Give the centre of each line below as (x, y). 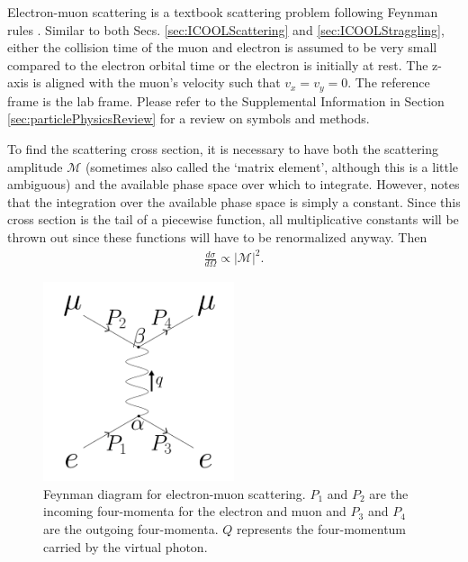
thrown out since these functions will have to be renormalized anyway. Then (217, 236)
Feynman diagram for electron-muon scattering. (175, 493)
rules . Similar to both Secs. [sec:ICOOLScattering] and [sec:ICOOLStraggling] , (226, 29)
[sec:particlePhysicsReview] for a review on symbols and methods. (189, 118)
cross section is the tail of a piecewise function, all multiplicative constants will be (233, 219)
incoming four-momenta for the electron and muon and (195, 511)
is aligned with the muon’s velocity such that (157, 82)
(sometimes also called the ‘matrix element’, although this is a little (272, 166)
